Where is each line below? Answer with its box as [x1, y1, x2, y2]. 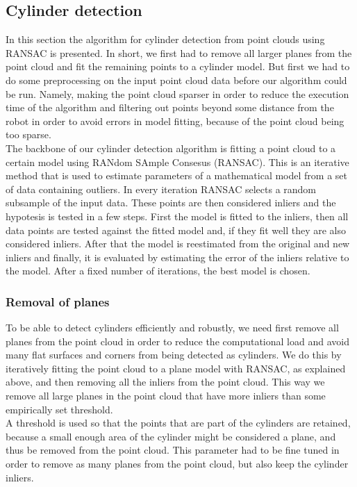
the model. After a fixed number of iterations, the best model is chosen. [6, 263, 310, 278]
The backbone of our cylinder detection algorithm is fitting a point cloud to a [6, 140, 336, 155]
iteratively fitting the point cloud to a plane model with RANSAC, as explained [6, 361, 346, 375]
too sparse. [6, 127, 51, 142]
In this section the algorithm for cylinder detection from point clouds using [6, 32, 325, 47]
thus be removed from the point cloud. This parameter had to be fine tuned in [6, 443, 340, 457]
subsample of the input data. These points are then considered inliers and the [6, 195, 336, 210]
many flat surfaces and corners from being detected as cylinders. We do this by [6, 347, 342, 362]
